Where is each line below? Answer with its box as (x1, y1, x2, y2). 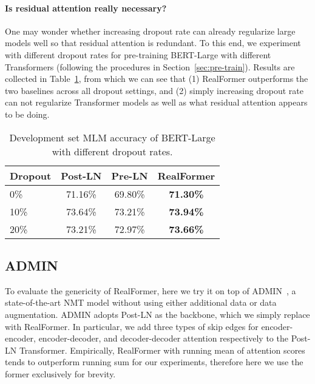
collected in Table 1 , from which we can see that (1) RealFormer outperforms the (5, 72, 308, 85)
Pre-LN (111, 168, 148, 183)
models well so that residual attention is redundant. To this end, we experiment (5, 36, 301, 49)
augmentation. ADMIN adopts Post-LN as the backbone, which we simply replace (5, 308, 310, 320)
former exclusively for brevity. (5, 367, 116, 380)
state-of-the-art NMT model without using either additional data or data (5, 296, 277, 309)
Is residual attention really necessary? (5, 1, 167, 14)
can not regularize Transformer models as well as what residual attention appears (5, 96, 308, 109)
